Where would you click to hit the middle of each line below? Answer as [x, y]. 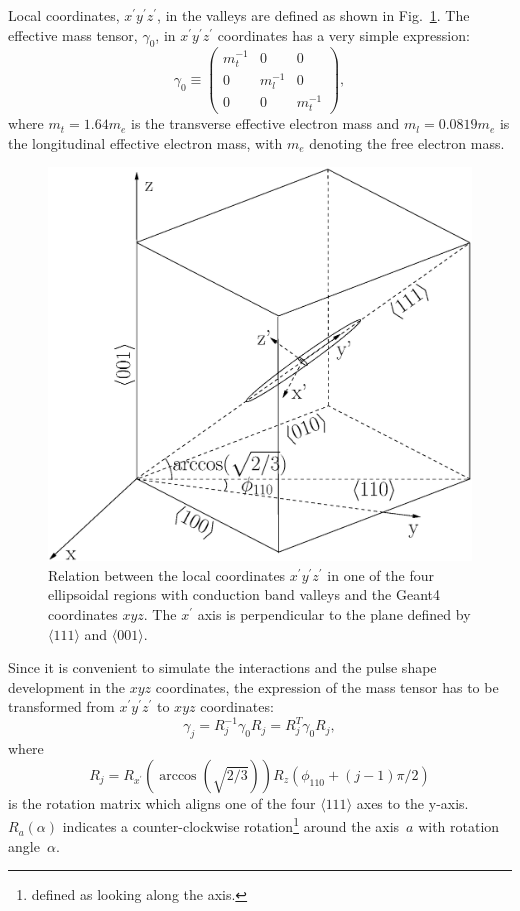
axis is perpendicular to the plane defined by [334, 614]
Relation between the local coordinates [167, 574]
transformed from [61, 706]
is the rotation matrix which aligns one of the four [162, 802]
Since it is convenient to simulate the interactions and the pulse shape [222, 667]
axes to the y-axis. [412, 802]
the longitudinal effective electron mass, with [145, 142]
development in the [67, 686]
